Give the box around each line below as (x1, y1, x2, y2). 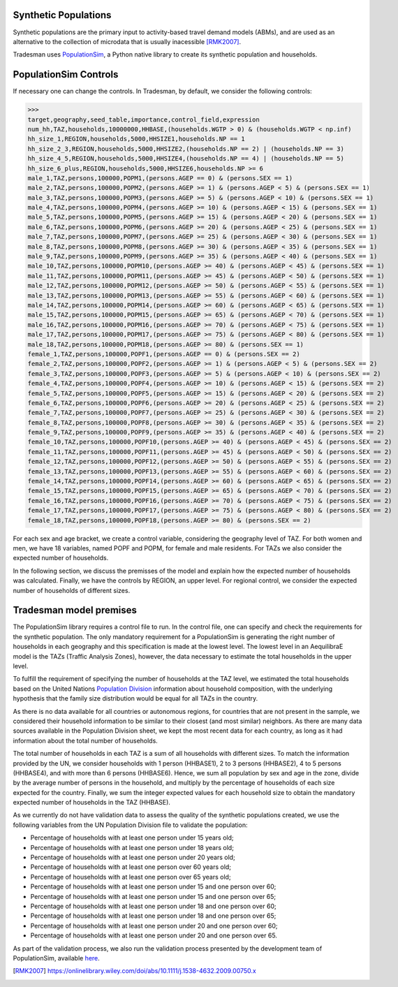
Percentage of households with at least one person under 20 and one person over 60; (30, 921, 278, 930)
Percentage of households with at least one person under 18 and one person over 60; (30, 902, 277, 910)
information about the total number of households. (13, 736, 159, 745)
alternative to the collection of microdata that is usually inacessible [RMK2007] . (13, 37, 241, 45)
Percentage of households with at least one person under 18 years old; (30, 843, 234, 851)
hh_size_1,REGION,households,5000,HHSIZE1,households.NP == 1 (27, 135, 245, 143)
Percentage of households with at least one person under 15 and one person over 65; (30, 892, 277, 900)
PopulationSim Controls (13, 68, 119, 80)
